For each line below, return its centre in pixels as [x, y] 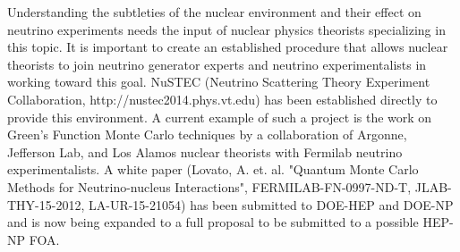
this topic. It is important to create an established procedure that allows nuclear [228, 47]
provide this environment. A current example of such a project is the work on [220, 117]
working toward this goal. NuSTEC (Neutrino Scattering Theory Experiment [219, 82]
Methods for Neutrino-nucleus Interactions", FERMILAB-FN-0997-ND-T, [209, 186]
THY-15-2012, [46, 204]
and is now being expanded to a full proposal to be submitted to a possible [213, 222]
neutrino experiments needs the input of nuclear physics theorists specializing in [226, 29]
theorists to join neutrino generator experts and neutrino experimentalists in [217, 64]
